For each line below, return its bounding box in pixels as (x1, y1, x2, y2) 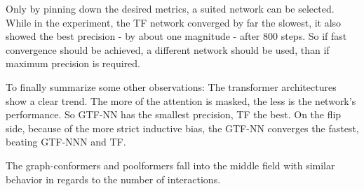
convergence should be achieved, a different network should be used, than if (6, 42, 330, 57)
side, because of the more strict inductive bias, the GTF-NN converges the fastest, (6, 120, 359, 135)
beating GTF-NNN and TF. (6, 134, 126, 149)
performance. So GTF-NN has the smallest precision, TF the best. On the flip (6, 107, 342, 122)
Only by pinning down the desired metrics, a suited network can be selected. (6, 1, 335, 15)
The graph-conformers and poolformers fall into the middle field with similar (6, 157, 335, 172)
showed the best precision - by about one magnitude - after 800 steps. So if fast (6, 29, 347, 43)
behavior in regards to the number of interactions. (6, 171, 221, 186)
